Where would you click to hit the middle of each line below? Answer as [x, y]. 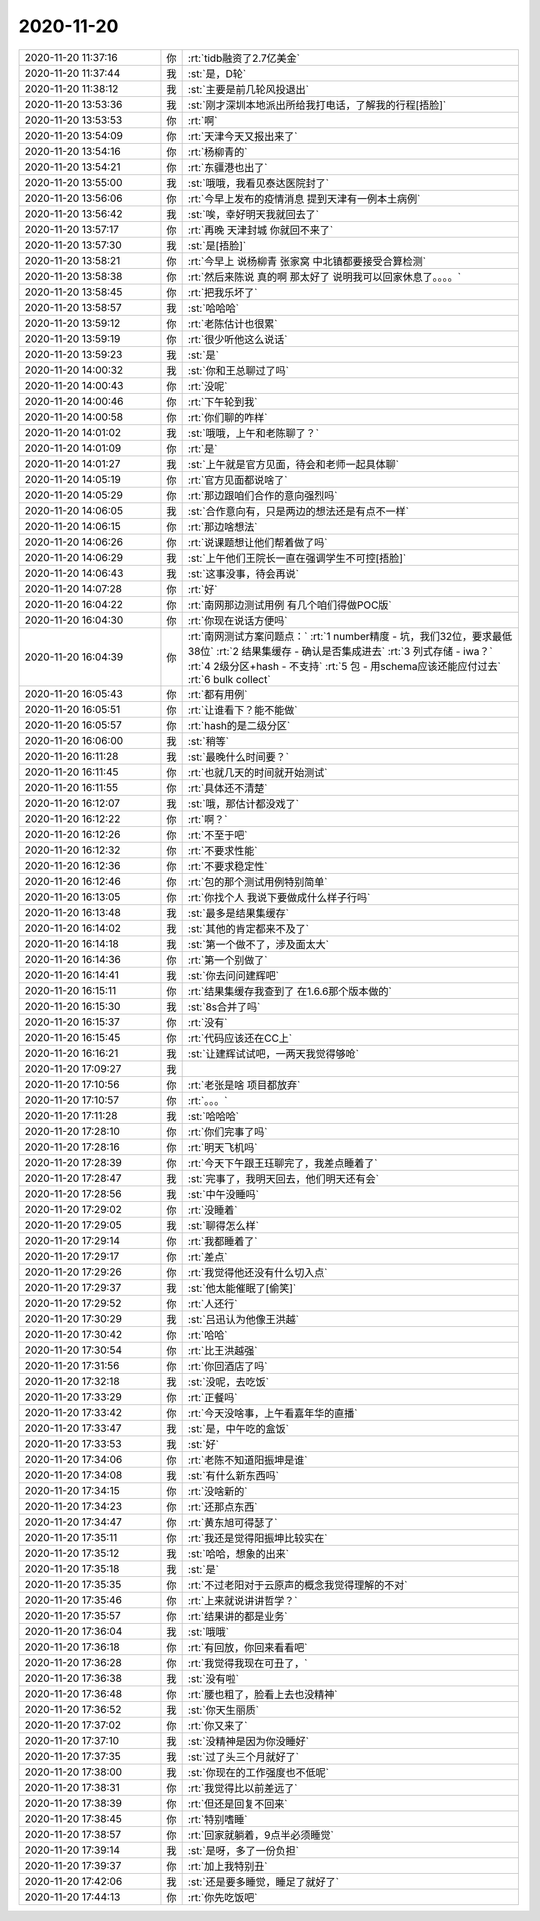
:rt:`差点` [207, 1257]
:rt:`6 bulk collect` [229, 679]
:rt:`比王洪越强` [222, 1350]
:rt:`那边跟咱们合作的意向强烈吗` [262, 495]
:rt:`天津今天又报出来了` [242, 136]
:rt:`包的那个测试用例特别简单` [257, 882]
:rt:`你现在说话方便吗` [237, 620]
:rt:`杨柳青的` [217, 152]
